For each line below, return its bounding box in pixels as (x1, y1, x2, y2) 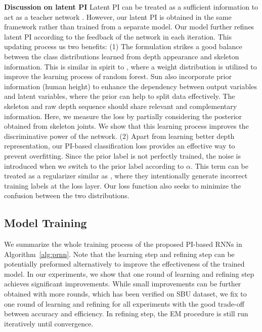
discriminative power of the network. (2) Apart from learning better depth (4, 130, 235, 141)
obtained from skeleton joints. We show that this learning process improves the (4, 121, 249, 131)
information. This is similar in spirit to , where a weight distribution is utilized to (4, 61, 257, 71)
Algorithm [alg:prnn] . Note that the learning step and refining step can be (4, 248, 235, 259)
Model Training (4, 215, 87, 231)
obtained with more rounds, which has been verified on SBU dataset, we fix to (4, 288, 247, 299)
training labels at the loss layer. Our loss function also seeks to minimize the (4, 180, 241, 191)
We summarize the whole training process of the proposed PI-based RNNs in (4, 239, 242, 249)
